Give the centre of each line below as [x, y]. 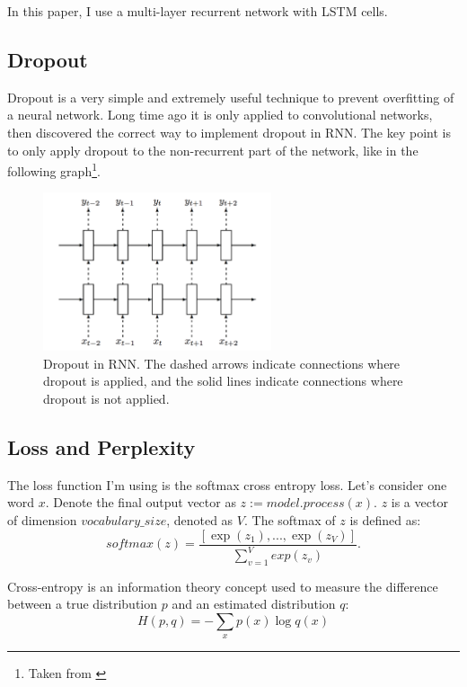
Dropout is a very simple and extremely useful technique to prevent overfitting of [231, 97]
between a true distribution [83, 604]
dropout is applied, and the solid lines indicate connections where [223, 381]
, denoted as [200, 520]
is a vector [419, 502]
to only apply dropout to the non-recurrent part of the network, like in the [213, 150]
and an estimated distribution [254, 604]
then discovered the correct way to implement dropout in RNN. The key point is [229, 132]
